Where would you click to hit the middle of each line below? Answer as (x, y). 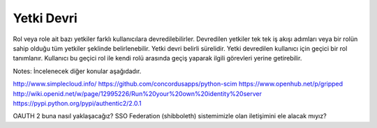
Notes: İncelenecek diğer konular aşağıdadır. (77, 71)
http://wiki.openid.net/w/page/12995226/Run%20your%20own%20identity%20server (137, 93)
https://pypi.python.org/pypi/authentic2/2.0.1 (77, 103)
